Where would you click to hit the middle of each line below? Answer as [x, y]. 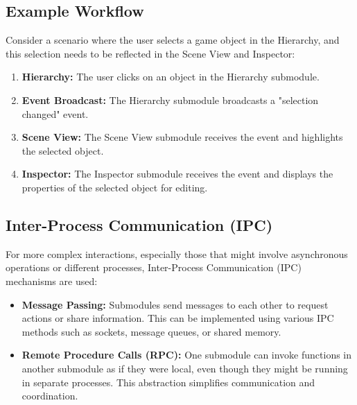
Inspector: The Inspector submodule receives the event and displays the [177, 174]
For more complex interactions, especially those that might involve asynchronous [177, 253]
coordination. [50, 396]
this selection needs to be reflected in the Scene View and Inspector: [150, 53]
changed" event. [55, 113]
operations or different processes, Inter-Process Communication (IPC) [154, 267]
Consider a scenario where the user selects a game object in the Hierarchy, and [173, 40]
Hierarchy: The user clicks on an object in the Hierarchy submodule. [171, 77]
